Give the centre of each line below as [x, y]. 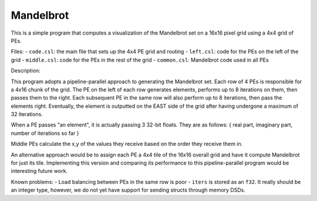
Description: [26, 71]
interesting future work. [39, 171]
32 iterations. [27, 114]
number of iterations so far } [45, 133]
